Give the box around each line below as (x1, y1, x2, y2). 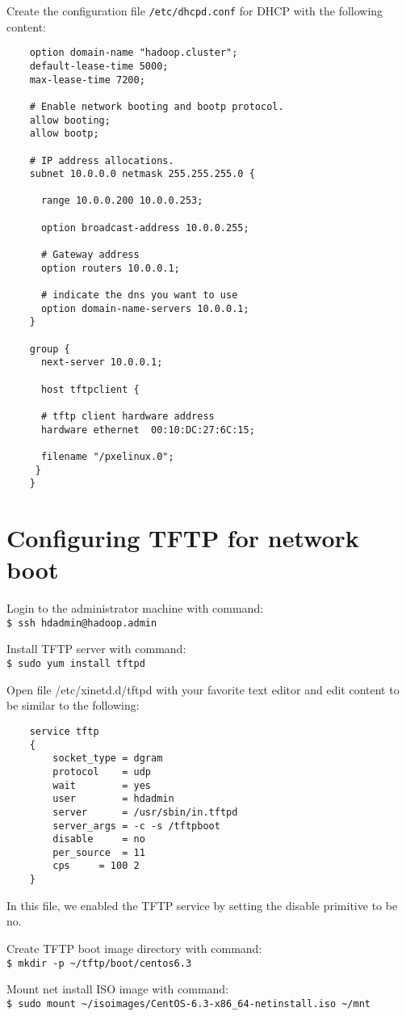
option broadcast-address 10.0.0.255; (40, 221, 249, 234)
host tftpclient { (40, 383, 140, 395)
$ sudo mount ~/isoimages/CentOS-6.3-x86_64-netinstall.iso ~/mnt (6, 997, 371, 1010)
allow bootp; (29, 128, 99, 140)
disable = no (52, 833, 145, 845)
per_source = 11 (52, 846, 145, 858)
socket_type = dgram (52, 753, 163, 765)
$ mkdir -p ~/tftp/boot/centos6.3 (6, 957, 192, 969)
